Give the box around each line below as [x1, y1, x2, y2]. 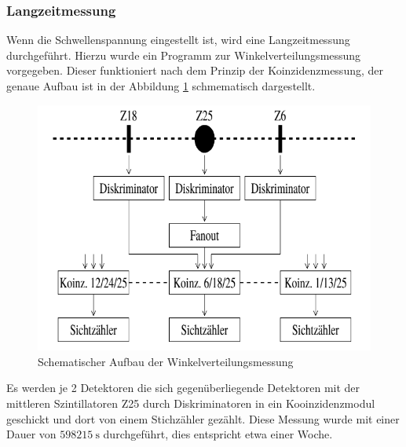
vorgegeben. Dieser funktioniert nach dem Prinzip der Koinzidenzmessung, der [6, 62, 383, 79]
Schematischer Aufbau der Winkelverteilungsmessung [38, 353, 294, 369]
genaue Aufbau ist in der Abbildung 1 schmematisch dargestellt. [6, 78, 316, 93]
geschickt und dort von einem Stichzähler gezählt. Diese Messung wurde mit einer [6, 410, 400, 427]
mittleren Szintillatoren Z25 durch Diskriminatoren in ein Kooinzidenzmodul [6, 394, 375, 411]
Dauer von [6, 426, 57, 442]
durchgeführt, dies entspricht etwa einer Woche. [103, 426, 333, 442]
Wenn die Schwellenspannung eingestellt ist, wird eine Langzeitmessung [6, 31, 350, 48]
